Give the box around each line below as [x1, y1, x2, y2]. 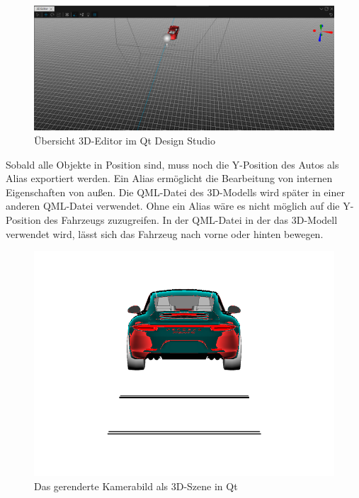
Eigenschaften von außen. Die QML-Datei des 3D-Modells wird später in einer [6, 184, 345, 199]
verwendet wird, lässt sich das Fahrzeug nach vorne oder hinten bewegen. [6, 226, 324, 241]
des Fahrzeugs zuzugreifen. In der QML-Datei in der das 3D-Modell [44, 212, 338, 227]
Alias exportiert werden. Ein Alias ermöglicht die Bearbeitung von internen [6, 171, 333, 186]
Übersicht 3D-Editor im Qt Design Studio [34, 132, 215, 147]
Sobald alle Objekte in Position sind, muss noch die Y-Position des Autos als [6, 157, 339, 171]
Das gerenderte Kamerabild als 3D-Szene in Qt [34, 478, 238, 493]
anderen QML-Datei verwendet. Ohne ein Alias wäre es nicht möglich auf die [6, 198, 340, 213]
